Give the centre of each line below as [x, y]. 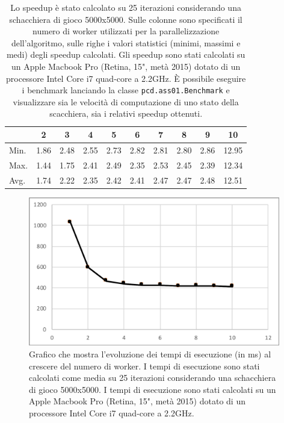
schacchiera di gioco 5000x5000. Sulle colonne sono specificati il [126, 19]
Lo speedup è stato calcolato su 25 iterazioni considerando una [126, 7]
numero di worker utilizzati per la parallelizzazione [126, 31]
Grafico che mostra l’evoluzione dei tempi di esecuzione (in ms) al [150, 354]
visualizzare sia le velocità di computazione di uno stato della [126, 101]
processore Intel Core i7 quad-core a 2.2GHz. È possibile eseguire [126, 78]
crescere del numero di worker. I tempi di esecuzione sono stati [144, 366]
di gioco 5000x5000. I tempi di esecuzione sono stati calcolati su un [153, 389]
